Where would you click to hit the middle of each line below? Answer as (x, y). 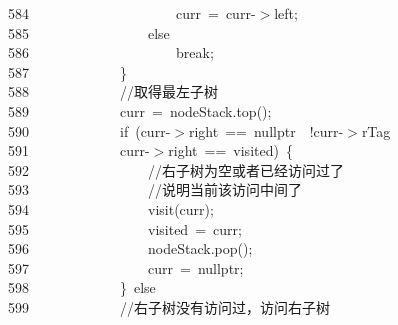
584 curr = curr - (132, 13)
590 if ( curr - (89, 130)
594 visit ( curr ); (111, 208)
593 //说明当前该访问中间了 (155, 189)
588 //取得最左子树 (113, 91)
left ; (286, 13)
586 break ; (111, 52)
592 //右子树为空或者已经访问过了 (176, 169)
